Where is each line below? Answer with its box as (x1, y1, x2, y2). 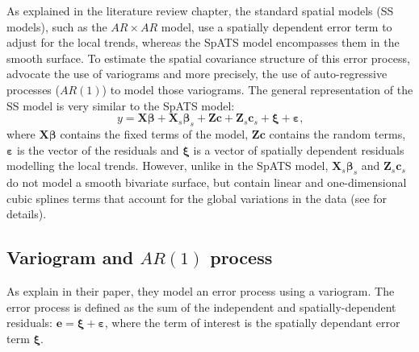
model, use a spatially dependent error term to (161, 18, 392, 35)
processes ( (6, 81, 60, 97)
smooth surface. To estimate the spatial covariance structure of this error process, (6, 49, 410, 66)
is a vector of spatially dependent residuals (193, 141, 404, 158)
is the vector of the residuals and (17, 141, 179, 158)
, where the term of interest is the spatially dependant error (104, 314, 400, 331)
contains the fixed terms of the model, (60, 125, 249, 142)
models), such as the (6, 18, 107, 35)
